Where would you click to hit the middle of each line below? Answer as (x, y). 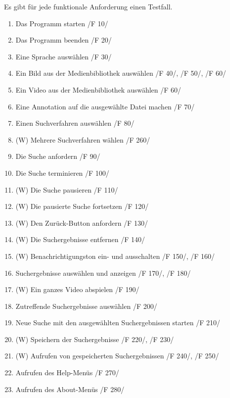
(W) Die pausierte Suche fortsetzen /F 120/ (82, 206)
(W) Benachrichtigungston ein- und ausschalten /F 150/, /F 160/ (115, 256)
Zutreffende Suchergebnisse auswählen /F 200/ (86, 306)
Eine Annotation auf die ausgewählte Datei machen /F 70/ (105, 106)
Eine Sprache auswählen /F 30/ (64, 56)
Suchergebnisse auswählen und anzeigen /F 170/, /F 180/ (103, 273)
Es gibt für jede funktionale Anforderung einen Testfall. (88, 6)
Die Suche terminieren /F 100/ (62, 173)
